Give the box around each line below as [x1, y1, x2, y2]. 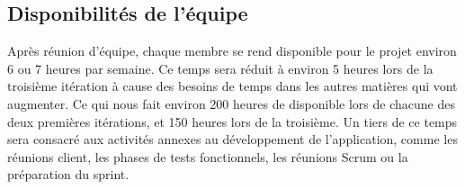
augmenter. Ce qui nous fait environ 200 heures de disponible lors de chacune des [7, 94, 455, 112]
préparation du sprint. [7, 165, 130, 184]
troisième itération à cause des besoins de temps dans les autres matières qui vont [7, 76, 458, 95]
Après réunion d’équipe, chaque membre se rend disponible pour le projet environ [7, 41, 457, 60]
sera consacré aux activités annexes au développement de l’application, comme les [7, 130, 458, 148]
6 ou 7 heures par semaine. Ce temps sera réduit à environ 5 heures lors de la [7, 58, 434, 77]
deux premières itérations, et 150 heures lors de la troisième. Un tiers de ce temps [7, 112, 458, 130]
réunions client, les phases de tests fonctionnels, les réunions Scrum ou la [7, 147, 408, 166]
